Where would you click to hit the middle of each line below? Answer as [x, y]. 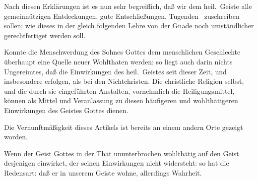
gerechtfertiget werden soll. [45, 35]
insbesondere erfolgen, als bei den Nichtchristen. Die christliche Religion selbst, [124, 81]
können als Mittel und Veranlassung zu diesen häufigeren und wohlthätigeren [121, 100]
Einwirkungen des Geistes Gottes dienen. [66, 110]
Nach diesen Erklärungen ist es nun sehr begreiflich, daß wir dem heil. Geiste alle [128, 6]
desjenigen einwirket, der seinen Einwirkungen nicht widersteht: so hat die [117, 163]
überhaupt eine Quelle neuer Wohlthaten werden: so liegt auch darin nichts [118, 61]
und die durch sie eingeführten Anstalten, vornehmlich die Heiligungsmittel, [119, 90]
